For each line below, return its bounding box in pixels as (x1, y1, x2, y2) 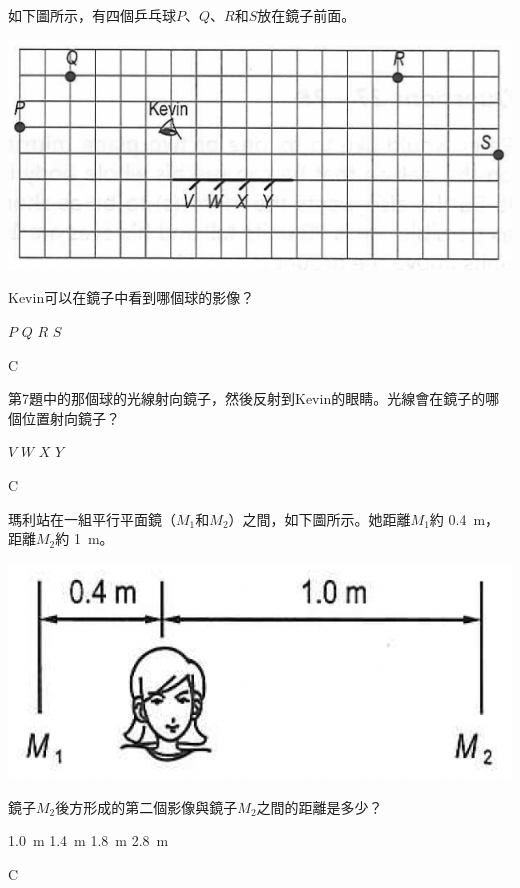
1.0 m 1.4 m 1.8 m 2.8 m (8, 830, 169, 851)
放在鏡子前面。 (257, 5, 356, 25)
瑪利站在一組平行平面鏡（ (8, 508, 176, 529)
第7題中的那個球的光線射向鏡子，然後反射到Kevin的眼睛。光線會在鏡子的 (8, 388, 486, 409)
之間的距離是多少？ (256, 796, 383, 817)
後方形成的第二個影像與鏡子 (55, 796, 238, 817)
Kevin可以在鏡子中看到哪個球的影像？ (8, 287, 255, 308)
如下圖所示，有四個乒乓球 (8, 5, 176, 25)
